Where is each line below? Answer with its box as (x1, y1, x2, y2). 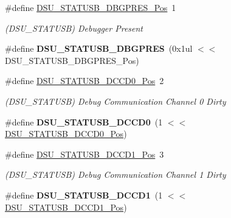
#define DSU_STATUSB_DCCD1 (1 (5, 188, 163, 201)
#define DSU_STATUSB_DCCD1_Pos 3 (5, 147, 164, 160)
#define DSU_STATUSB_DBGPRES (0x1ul (5, 42, 193, 55)
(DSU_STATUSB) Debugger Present (5, 21, 143, 34)
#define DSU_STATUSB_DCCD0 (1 (5, 115, 163, 128)
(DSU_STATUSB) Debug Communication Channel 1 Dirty (5, 168, 226, 181)
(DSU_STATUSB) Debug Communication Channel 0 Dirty (5, 94, 226, 107)
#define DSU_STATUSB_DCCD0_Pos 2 (5, 74, 164, 87)
